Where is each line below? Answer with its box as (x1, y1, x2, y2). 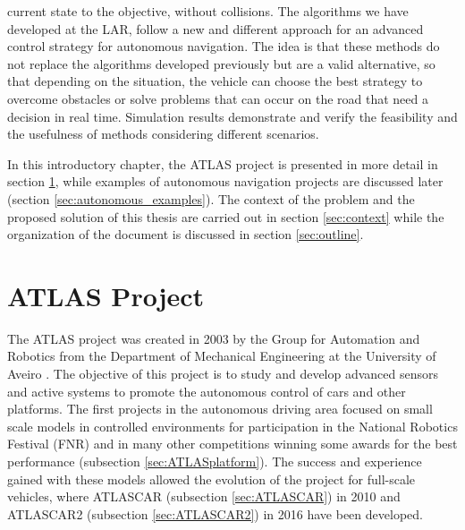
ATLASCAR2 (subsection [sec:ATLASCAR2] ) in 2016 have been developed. (7, 504, 423, 523)
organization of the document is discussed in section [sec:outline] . (7, 225, 364, 244)
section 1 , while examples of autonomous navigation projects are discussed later (7, 172, 444, 191)
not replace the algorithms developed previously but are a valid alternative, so (7, 54, 435, 73)
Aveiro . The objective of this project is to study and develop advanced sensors (7, 364, 439, 383)
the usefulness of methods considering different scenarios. (7, 124, 319, 143)
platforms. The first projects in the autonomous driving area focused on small (7, 399, 433, 418)
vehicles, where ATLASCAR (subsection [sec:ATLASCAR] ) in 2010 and (7, 487, 401, 506)
